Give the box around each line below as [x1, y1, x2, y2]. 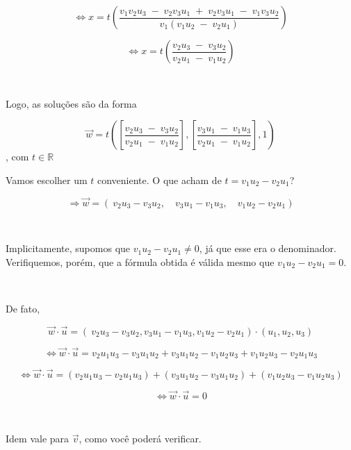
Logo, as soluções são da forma [6, 96, 137, 110]
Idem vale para [6, 431, 70, 446]
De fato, [6, 301, 40, 315]
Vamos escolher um [6, 172, 88, 187]
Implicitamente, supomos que [6, 241, 131, 256]
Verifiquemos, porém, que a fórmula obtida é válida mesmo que [6, 254, 275, 269]
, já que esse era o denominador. [199, 241, 336, 256]
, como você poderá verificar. [79, 431, 202, 446]
